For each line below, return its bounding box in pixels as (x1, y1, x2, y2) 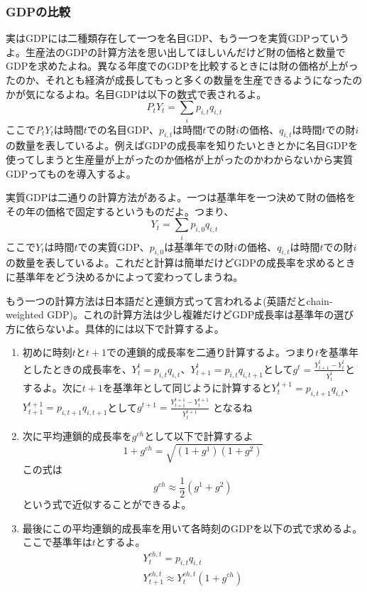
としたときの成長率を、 (22, 361, 132, 376)
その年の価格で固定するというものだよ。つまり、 (6, 203, 234, 218)
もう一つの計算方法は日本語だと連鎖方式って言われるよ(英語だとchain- (6, 293, 333, 308)
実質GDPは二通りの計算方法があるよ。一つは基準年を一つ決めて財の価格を (6, 190, 356, 205)
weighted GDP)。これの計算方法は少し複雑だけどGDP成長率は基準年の (6, 307, 334, 322)
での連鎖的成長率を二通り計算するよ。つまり (106, 345, 316, 360)
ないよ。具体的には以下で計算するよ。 (45, 321, 224, 335)
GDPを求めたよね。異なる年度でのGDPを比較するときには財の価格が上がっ (6, 58, 358, 73)
